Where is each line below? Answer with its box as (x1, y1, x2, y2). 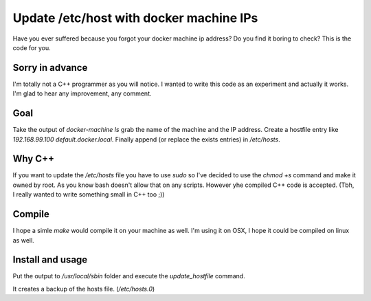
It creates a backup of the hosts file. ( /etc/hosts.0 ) (12, 285, 155, 293)
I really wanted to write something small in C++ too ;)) (12, 190, 165, 199)
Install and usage (12, 254, 88, 266)
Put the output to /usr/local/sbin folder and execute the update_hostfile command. (12, 272, 245, 280)
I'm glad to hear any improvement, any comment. (12, 89, 152, 98)
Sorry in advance (12, 62, 88, 74)
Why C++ (12, 153, 55, 165)
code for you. (12, 43, 51, 52)
